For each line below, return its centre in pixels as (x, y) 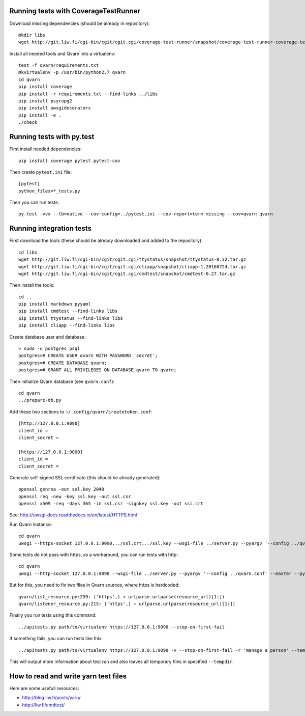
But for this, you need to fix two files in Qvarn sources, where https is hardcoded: (95, 585)
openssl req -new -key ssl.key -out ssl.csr (75, 496)
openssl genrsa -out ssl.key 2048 (61, 489)
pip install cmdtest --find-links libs (68, 311)
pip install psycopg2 (45, 101)
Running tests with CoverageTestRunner (75, 11)
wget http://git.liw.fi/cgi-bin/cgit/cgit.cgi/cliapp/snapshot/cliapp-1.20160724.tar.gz (132, 267)
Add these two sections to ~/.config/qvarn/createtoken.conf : (81, 411)
